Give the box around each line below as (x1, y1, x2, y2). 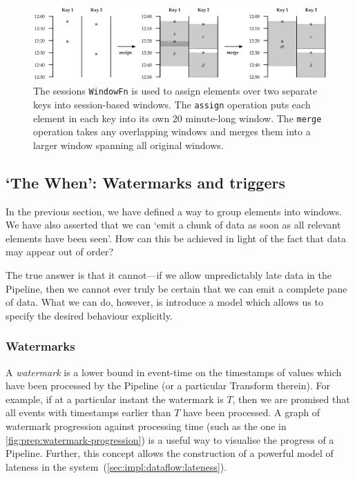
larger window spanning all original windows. (33, 137, 224, 152)
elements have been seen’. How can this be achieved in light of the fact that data (6, 231, 346, 245)
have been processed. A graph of (182, 405, 320, 420)
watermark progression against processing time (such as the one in (6, 419, 287, 433)
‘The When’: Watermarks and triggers (6, 171, 285, 193)
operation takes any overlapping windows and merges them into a (33, 124, 311, 139)
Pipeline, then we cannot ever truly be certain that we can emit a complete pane (6, 281, 347, 295)
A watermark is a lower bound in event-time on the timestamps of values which (6, 364, 342, 379)
